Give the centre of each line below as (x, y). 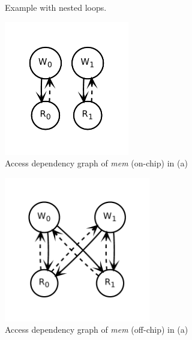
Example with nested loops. (56, 7)
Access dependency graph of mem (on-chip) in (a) (96, 163)
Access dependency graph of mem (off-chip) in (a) (97, 329)
